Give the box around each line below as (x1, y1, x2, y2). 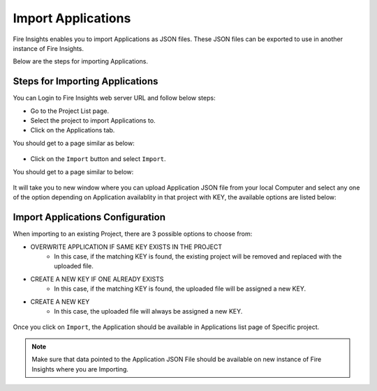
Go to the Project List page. (30, 107, 110, 115)
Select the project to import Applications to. (30, 116, 156, 125)
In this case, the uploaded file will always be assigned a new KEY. (54, 307, 243, 315)
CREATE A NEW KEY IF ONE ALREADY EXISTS (30, 275, 164, 283)
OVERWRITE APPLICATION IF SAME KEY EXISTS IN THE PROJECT (30, 243, 223, 251)
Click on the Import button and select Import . (30, 155, 167, 163)
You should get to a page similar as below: (13, 139, 135, 147)
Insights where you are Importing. (31, 365, 129, 373)
